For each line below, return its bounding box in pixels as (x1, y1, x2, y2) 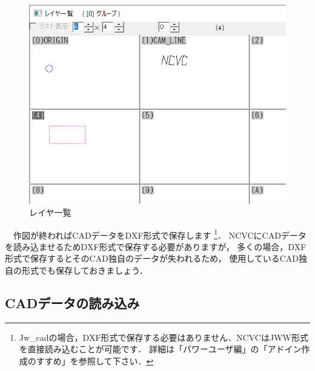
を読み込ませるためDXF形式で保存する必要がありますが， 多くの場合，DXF (5, 240, 307, 253)
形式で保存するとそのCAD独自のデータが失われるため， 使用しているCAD (5, 252, 299, 265)
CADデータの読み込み (5, 294, 140, 312)
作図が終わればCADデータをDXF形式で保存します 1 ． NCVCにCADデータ (13, 227, 307, 241)
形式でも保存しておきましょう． (21, 264, 148, 277)
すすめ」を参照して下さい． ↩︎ (36, 355, 154, 367)
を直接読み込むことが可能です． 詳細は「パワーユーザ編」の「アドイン (19, 343, 302, 355)
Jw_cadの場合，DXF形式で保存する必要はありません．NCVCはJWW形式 (19, 331, 308, 343)
